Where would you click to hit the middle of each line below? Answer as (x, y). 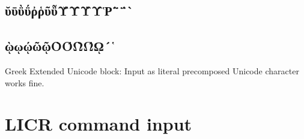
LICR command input (99, 124)
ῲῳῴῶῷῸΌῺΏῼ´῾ (60, 46)
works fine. (25, 82)
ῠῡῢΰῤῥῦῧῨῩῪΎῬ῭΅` (69, 10)
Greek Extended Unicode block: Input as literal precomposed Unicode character (152, 70)
